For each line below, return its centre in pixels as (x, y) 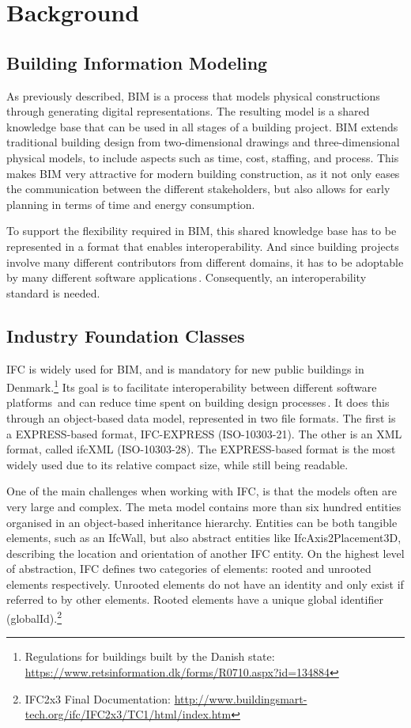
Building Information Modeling (137, 62)
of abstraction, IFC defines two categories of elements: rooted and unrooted (189, 569)
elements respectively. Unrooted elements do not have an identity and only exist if (205, 584)
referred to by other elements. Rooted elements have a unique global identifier (195, 599)
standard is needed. (53, 292)
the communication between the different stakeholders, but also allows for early (198, 189)
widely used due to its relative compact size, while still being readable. (177, 464)
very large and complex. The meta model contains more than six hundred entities (204, 506)
